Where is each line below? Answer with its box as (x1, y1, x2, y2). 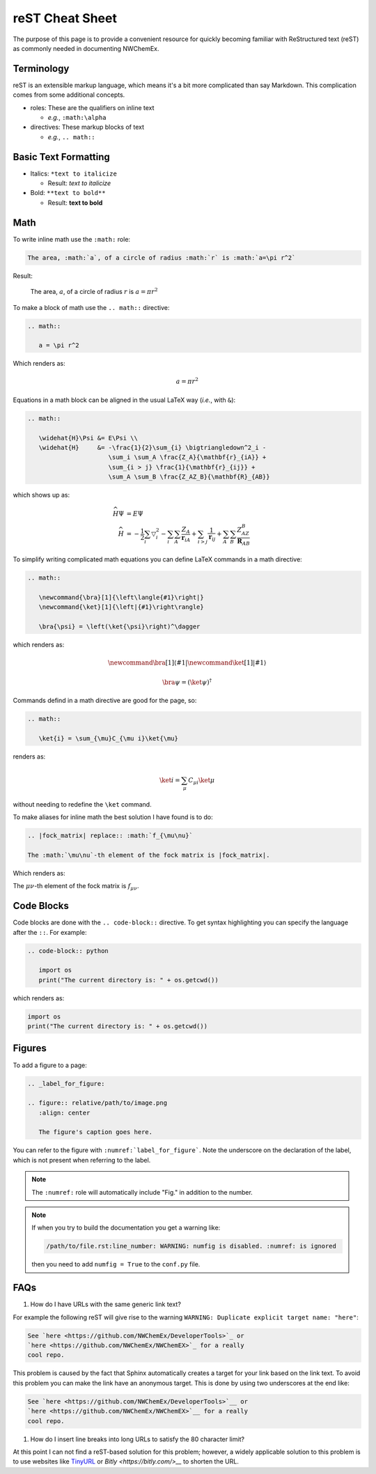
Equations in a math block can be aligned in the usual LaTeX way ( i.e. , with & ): (13, 396, 236, 404)
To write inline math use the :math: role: (13, 235, 131, 243)
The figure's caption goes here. (38, 1128, 153, 1136)
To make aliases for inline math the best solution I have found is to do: (13, 813, 214, 821)
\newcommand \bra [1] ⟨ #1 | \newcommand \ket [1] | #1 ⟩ (108, 659, 267, 667)
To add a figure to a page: (13, 1061, 87, 1069)
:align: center (38, 1108, 91, 1117)
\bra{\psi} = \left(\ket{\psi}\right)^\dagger (38, 623, 201, 630)
